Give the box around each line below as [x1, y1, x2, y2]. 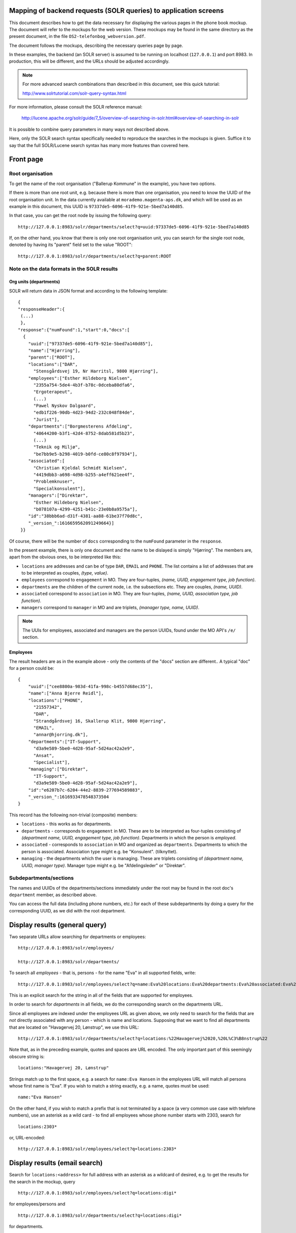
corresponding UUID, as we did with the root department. [9, 907, 126, 913]
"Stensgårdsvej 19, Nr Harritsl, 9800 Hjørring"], [33, 368, 159, 374]
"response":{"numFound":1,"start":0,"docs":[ [18, 327, 130, 332]
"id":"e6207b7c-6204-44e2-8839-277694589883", [28, 787, 143, 793]
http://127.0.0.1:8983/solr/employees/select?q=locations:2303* [18, 1146, 177, 1152]
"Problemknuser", [33, 479, 75, 484]
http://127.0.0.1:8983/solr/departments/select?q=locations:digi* [18, 1212, 182, 1218]
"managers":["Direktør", [28, 493, 88, 498]
